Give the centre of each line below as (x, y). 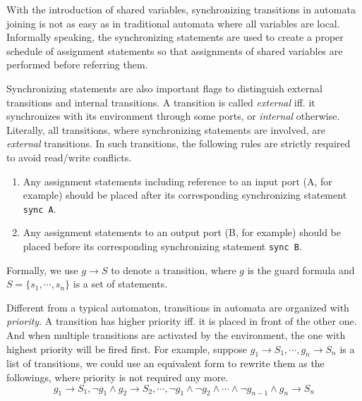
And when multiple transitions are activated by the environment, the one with (176, 335)
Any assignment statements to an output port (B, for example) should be (182, 232)
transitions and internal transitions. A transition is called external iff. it (161, 102)
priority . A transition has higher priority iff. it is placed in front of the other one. (182, 321)
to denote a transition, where (174, 270)
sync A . (40, 208)
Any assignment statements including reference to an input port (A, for (177, 181)
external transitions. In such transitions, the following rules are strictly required (179, 143)
